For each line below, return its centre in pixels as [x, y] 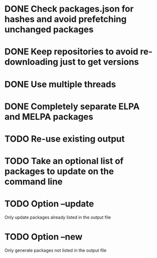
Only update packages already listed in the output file [58, 217]
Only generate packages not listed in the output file [56, 250]
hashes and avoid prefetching [65, 19]
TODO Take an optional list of [64, 161]
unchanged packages [49, 30]
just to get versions [99, 62]
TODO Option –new [43, 237]
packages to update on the [59, 171]
